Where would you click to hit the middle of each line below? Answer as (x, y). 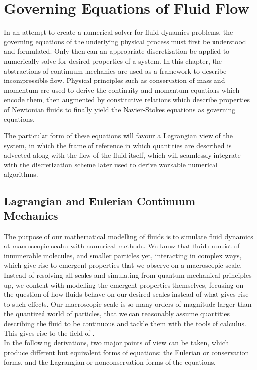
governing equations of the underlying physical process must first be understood (125, 41)
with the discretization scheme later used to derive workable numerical (111, 164)
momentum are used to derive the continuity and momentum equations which (122, 90)
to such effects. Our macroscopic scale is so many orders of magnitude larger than (128, 304)
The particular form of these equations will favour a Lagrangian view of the (118, 136)
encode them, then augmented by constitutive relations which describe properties (127, 100)
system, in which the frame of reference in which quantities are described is (118, 145)
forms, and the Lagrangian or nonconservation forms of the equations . (110, 362)
